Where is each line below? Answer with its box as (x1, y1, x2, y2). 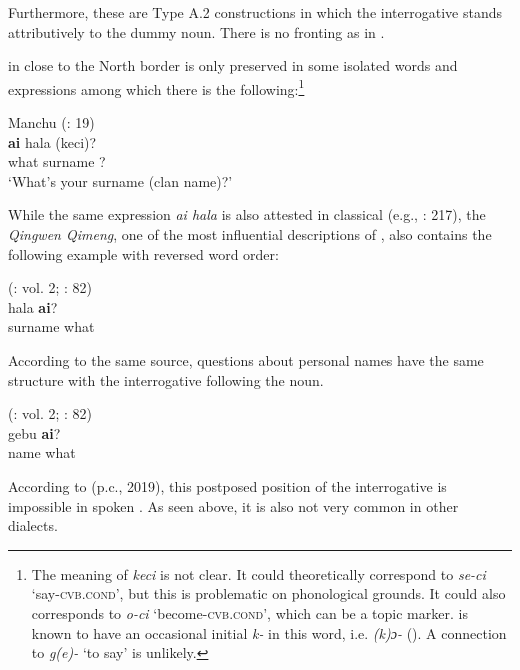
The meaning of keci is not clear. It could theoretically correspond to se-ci (31, 563, 486, 584)
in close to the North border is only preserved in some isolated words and (8, 55, 458, 76)
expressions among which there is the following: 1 (8, 75, 305, 99)
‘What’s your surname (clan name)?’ (8, 170, 233, 191)
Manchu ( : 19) (8, 112, 95, 133)
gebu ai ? (8, 422, 61, 443)
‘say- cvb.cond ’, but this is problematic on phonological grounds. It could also (31, 583, 506, 604)
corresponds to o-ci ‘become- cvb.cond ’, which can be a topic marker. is (31, 602, 468, 623)
